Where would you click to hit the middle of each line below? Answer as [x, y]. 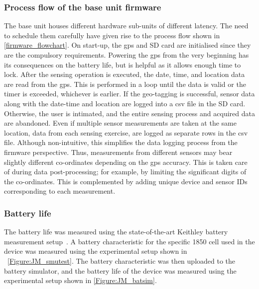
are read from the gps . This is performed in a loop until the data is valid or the [125, 84]
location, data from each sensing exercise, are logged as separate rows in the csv [126, 132]
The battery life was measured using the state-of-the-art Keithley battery [116, 232]
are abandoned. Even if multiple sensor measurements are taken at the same [120, 123]
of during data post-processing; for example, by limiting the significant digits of [125, 172]
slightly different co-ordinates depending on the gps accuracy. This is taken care [126, 162]
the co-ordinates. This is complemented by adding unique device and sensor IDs [126, 181]
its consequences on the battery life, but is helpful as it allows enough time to [123, 64]
